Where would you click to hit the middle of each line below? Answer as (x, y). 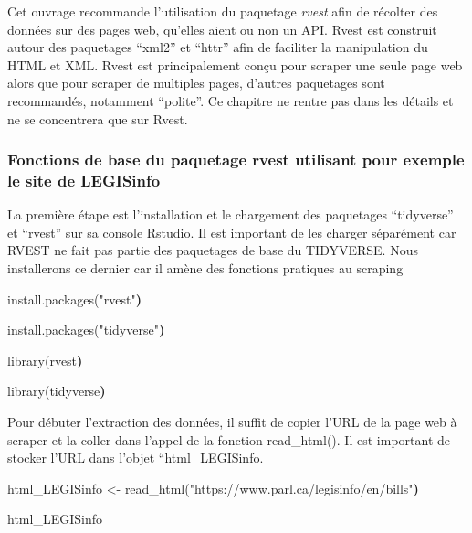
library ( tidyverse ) (57, 391)
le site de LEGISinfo (84, 180)
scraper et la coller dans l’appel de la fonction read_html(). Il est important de (229, 439)
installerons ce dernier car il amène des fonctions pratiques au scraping (205, 268)
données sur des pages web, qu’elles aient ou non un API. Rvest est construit (222, 29)
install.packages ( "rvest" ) (74, 298)
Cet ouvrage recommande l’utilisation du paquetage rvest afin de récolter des (223, 11)
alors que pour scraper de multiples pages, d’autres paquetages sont (196, 83)
